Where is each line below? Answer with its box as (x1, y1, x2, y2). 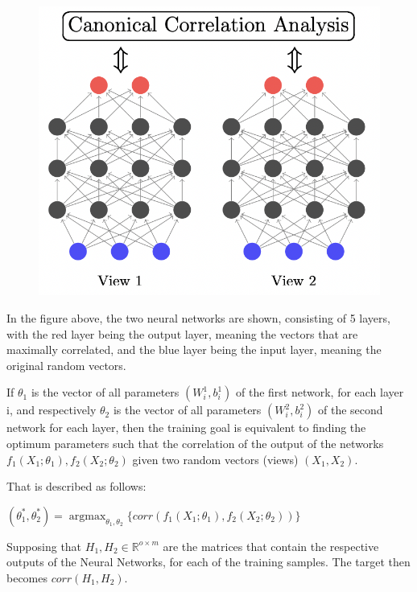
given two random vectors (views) (132, 450, 299, 467)
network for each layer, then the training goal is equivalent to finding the (6, 419, 366, 436)
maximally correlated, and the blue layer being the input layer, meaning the (6, 341, 382, 358)
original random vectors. (6, 356, 126, 373)
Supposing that (6, 537, 82, 554)
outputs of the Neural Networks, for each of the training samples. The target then (6, 553, 411, 570)
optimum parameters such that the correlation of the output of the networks (6, 434, 384, 451)
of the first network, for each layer (235, 384, 404, 401)
